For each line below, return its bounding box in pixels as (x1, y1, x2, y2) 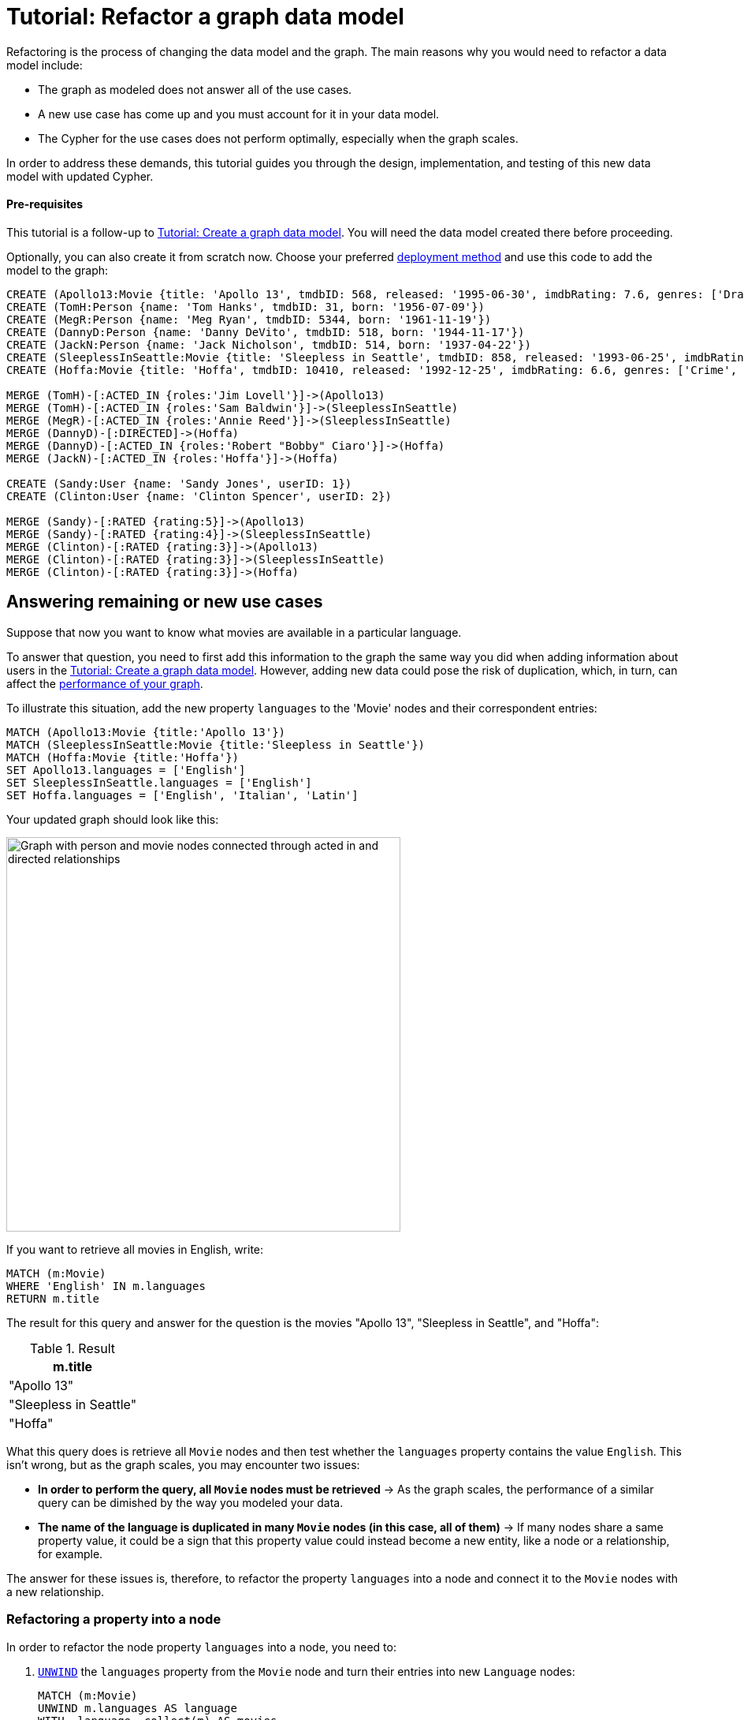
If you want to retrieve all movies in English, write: (6, 1242, 264, 1256)
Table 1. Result (30, 1340, 115, 1356)
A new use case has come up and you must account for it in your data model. (38, 107, 440, 121)
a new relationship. (6, 1584, 105, 1598)
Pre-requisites (6, 197, 84, 211)
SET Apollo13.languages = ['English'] (6, 763, 246, 776)
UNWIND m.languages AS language (38, 1701, 237, 1714)
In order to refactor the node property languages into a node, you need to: (6, 1640, 396, 1654)
